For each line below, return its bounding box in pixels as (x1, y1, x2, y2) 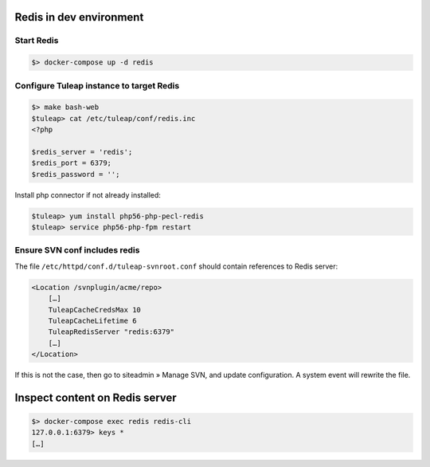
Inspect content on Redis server (14, 390, 177, 404)
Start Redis (14, 35, 59, 46)
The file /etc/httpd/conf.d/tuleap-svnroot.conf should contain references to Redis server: (14, 261, 338, 271)
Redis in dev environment (14, 10, 144, 24)
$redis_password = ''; (31, 170, 120, 179)
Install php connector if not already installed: (14, 190, 161, 199)
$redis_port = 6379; (31, 159, 111, 167)
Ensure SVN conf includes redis (14, 245, 140, 256)
